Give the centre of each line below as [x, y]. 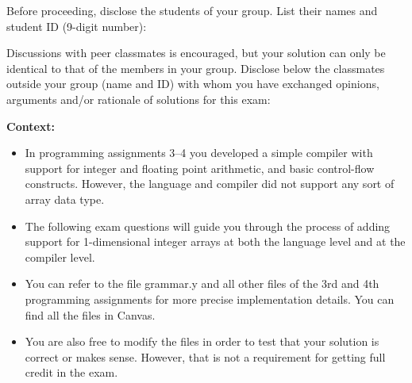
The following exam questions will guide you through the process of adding [208, 226]
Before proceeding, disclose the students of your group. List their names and [192, 10]
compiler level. [60, 257]
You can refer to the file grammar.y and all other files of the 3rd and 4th [202, 283]
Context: [31, 126]
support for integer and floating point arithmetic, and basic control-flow [200, 168]
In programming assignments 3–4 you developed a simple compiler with [199, 153]
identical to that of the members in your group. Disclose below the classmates [196, 68]
